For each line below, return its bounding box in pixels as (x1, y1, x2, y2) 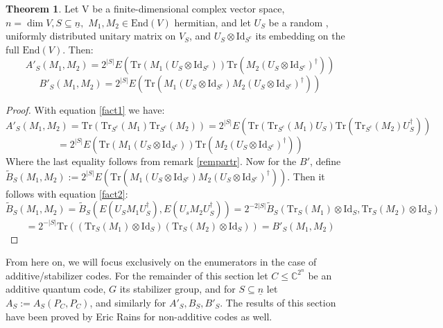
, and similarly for (89, 295, 166, 310)
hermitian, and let (174, 15, 251, 29)
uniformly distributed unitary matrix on (6, 28, 176, 43)
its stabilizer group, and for (119, 282, 236, 296)
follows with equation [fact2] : (6, 186, 128, 200)
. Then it (287, 169, 325, 183)
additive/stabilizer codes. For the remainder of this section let (6, 268, 268, 282)
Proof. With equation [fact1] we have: (6, 103, 165, 117)
